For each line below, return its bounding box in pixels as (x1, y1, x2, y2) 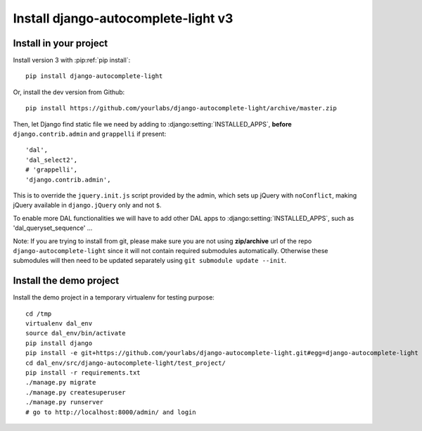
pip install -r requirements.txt (25, 368, 141, 376)
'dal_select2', (25, 155, 78, 164)
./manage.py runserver (25, 398, 104, 406)
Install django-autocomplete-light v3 (13, 11, 234, 26)
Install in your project (13, 37, 108, 49)
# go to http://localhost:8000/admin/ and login (25, 408, 196, 416)
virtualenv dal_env (25, 320, 93, 327)
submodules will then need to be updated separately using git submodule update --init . (13, 257, 286, 265)
